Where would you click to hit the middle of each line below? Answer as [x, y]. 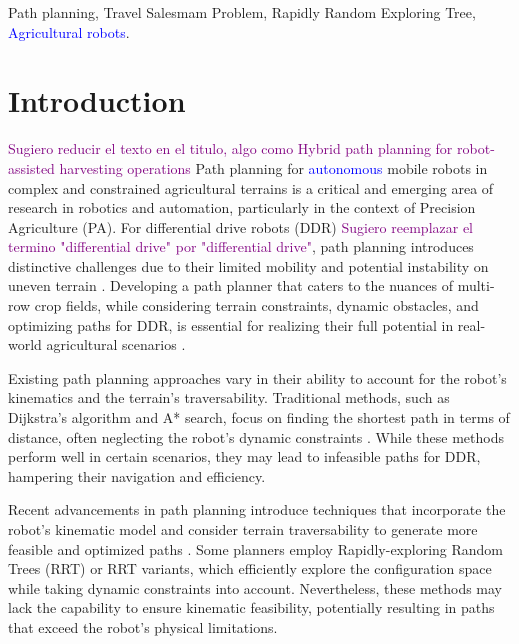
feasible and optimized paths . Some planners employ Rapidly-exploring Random [256, 548]
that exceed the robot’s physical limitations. [143, 626]
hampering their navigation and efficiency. [137, 475]
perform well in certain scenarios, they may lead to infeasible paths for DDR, [244, 456]
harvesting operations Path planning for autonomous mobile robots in [273, 167]
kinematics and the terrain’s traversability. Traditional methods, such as [229, 397]
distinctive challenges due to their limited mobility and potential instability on [248, 265]
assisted [31, 167]
